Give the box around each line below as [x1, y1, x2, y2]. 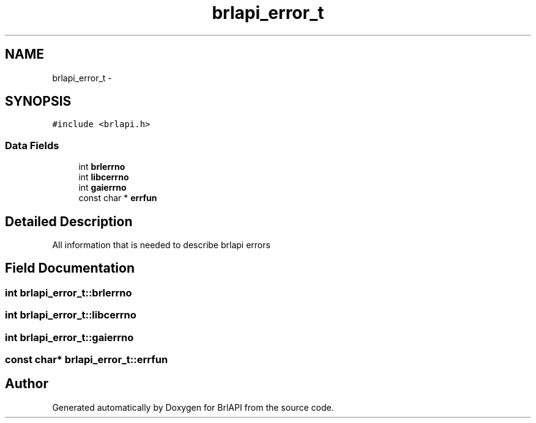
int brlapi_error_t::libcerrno [5, 309, 136, 322]
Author [5, 376, 48, 392]
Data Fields [5, 139, 59, 152]
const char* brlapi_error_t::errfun [5, 353, 168, 366]
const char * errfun [78, 193, 157, 204]
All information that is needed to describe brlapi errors [52, 240, 270, 251]
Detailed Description [5, 213, 133, 229]
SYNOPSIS [5, 94, 72, 109]
